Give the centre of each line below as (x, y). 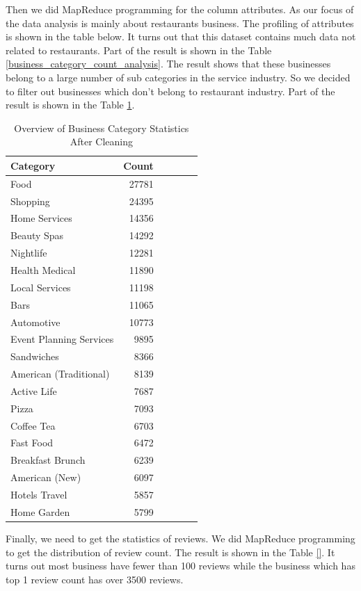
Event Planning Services (62, 339)
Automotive (35, 322)
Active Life (34, 390)
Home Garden (40, 511)
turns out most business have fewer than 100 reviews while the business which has (180, 566)
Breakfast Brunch (48, 460)
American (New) (46, 477)
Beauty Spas (37, 235)
